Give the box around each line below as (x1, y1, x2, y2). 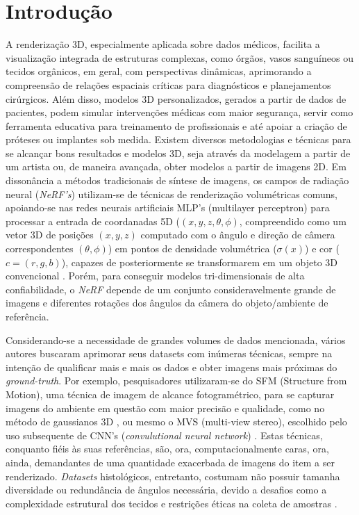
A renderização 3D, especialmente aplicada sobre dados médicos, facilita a (6, 37, 320, 51)
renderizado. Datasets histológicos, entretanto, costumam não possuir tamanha (6, 468, 340, 483)
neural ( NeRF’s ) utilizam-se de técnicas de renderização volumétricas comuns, (6, 186, 337, 201)
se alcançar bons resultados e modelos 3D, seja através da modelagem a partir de (6, 145, 351, 160)
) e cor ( (305, 241, 340, 256)
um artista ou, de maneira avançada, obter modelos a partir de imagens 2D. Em (6, 159, 347, 174)
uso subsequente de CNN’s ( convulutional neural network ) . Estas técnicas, (6, 427, 323, 442)
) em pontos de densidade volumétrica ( (108, 241, 277, 256)
